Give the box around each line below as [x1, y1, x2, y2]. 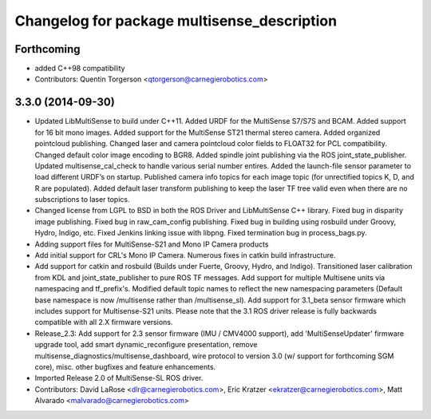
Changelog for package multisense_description [14, 12, 338, 30]
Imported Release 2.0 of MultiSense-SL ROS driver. [34, 374, 204, 383]
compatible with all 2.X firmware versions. [34, 318, 173, 327]
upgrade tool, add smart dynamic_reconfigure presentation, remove [34, 340, 258, 350]
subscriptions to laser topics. [34, 195, 130, 204]
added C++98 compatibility [34, 64, 125, 73]
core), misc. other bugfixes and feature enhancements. [34, 362, 216, 371]
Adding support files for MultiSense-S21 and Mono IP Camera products [34, 239, 269, 249]
